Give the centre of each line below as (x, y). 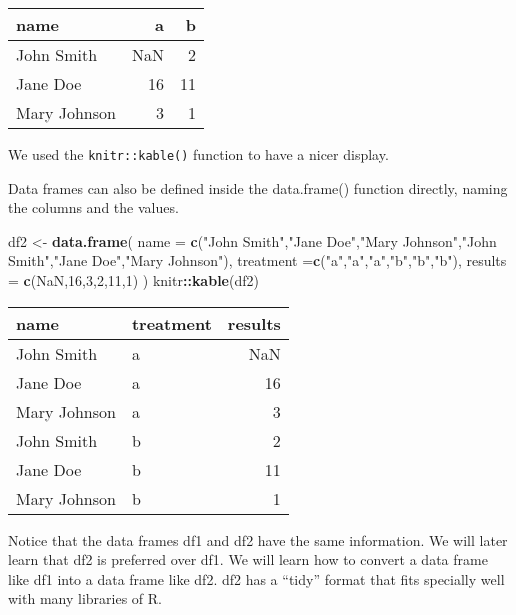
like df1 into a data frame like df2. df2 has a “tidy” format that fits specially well (256, 578)
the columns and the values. (93, 207)
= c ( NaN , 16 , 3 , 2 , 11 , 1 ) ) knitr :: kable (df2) (133, 280)
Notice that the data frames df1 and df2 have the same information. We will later (258, 539)
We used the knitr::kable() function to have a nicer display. (198, 154)
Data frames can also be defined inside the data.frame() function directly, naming (258, 187)
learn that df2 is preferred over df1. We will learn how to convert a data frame (248, 559)
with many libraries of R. (85, 598)
